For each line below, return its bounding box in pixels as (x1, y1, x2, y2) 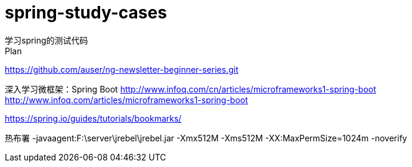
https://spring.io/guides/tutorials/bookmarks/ (5, 113, 182, 123)
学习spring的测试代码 (5, 35, 88, 45)
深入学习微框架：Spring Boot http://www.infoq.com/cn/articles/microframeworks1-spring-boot (5, 83, 376, 94)
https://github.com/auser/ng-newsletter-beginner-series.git (5, 64, 238, 75)
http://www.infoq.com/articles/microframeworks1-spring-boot (5, 94, 248, 105)
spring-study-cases (5, 2, 167, 23)
